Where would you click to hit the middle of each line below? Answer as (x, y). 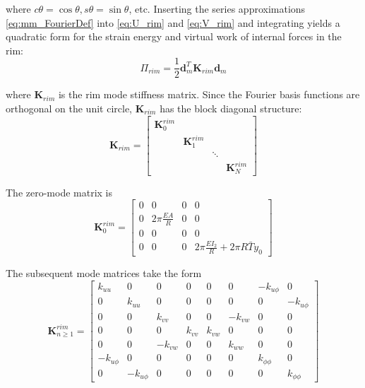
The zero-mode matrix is (59, 192)
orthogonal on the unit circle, (69, 108)
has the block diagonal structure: (231, 108)
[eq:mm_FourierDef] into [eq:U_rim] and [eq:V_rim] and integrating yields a (173, 22)
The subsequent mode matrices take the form (104, 273)
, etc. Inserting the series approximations (217, 8)
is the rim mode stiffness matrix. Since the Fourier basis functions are (209, 94)
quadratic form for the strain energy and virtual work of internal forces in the (174, 36)
